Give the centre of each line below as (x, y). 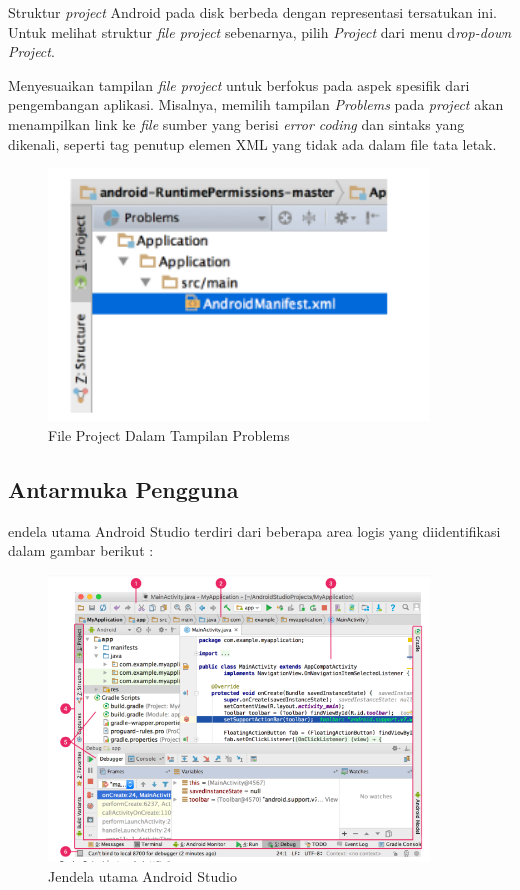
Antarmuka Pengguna (123, 488)
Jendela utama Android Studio (142, 876)
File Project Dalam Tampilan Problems (169, 434)
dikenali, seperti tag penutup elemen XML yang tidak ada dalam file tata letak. (252, 143)
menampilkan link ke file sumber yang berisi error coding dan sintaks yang (236, 123)
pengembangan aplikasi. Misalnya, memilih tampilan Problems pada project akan (256, 104)
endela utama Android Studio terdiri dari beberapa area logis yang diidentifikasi (254, 530)
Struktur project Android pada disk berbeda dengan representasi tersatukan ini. (252, 12)
